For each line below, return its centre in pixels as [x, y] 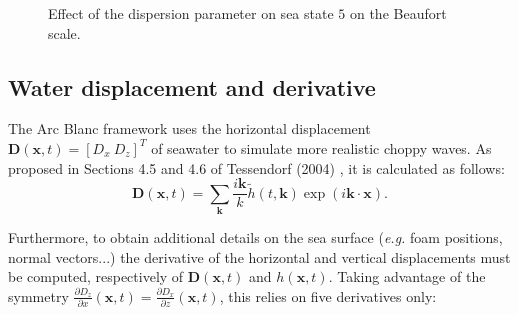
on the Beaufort [398, 13]
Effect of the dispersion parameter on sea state [191, 13]
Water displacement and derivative [192, 86]
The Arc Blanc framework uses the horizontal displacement [189, 128]
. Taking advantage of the [407, 276]
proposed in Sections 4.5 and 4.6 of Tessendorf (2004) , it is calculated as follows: [256, 167]
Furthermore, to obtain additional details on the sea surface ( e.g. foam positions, [255, 236]
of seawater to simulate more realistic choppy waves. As [321, 147]
